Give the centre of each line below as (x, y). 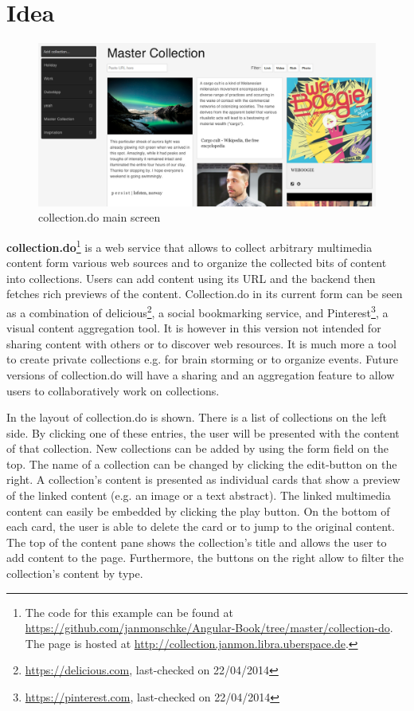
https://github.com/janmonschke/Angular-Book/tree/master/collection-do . (209, 628)
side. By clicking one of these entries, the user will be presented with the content (203, 432)
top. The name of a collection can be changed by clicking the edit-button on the (202, 464)
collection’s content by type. (75, 574)
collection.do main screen (100, 217)
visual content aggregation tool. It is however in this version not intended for (194, 328)
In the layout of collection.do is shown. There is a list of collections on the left (197, 417)
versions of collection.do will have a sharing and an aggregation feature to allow (201, 374)
